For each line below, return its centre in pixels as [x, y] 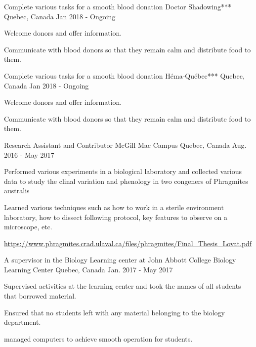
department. [22, 322]
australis [17, 191]
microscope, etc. [28, 227]
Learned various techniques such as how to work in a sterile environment [114, 207]
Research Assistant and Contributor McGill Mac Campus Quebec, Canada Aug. [125, 145]
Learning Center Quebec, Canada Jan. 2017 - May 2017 [88, 269]
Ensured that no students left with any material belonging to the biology [114, 312]
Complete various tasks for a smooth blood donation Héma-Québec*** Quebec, [124, 75]
